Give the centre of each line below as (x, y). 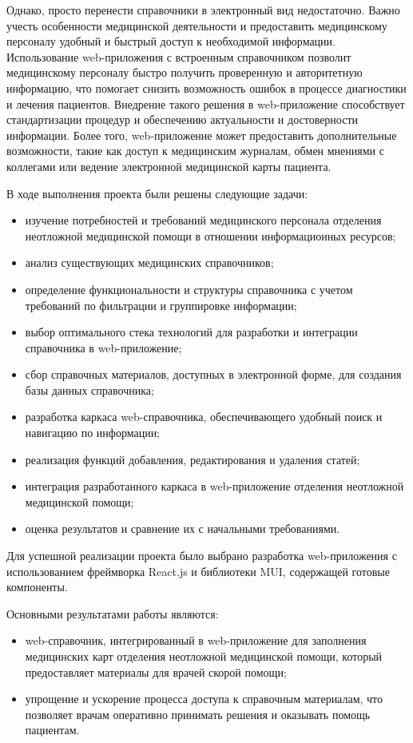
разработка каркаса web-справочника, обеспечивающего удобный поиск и (204, 417)
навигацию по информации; (93, 433)
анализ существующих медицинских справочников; (149, 262)
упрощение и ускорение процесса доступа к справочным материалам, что (204, 699)
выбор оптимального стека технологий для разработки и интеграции (191, 332)
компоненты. (37, 587)
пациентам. (52, 730)
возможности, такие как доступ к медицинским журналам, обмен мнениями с (195, 151)
